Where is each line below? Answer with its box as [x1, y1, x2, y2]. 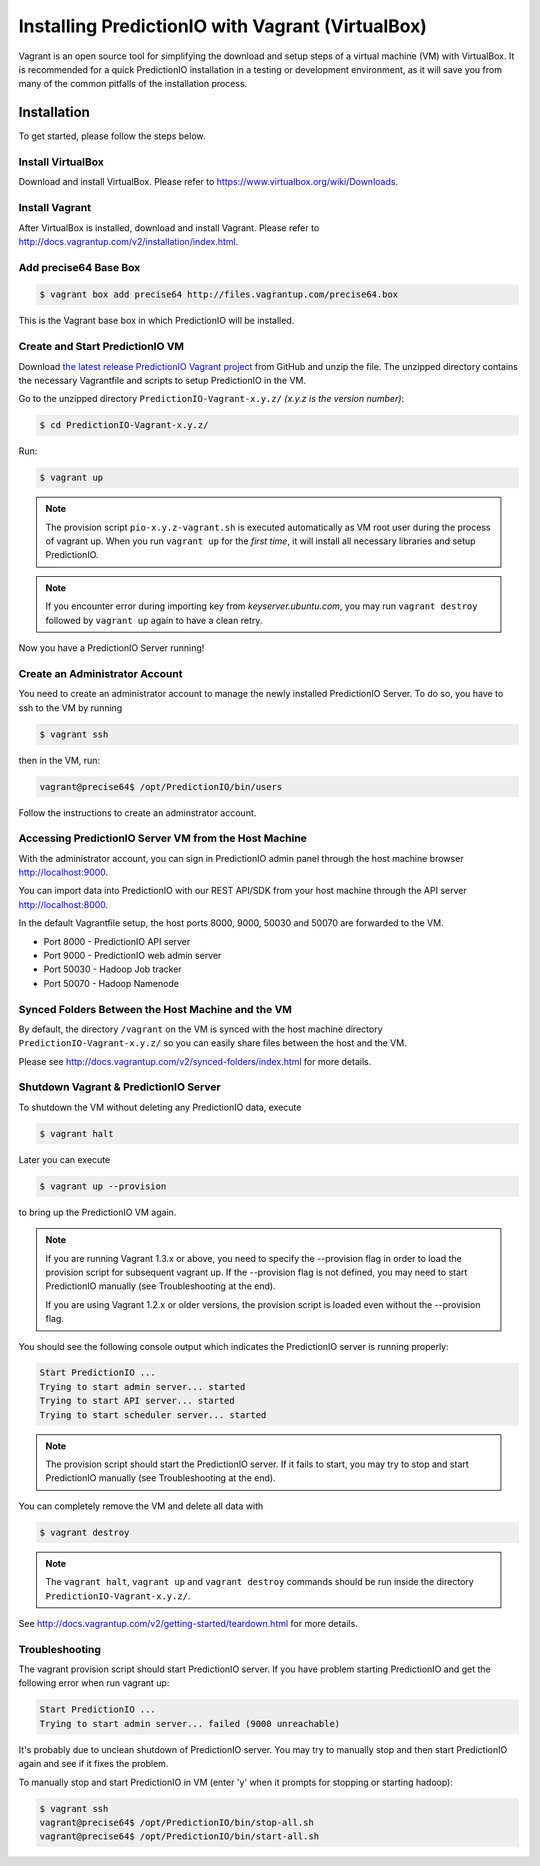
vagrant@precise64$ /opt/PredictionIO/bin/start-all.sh [39, 1831, 320, 1842]
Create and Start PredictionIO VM [18, 340, 185, 354]
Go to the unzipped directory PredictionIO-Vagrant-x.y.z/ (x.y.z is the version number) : [18, 393, 405, 405]
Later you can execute [18, 1153, 111, 1165]
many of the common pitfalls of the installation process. [18, 78, 248, 90]
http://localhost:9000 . [18, 866, 109, 879]
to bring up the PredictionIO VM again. [18, 1206, 177, 1218]
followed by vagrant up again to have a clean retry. [45, 614, 263, 626]
